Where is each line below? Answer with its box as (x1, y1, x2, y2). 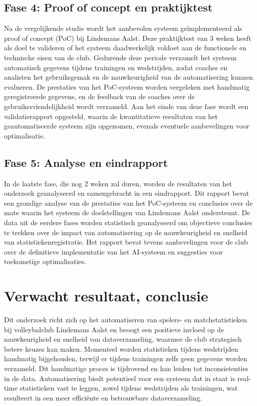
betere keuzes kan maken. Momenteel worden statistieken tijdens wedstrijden (4, 343, 239, 354)
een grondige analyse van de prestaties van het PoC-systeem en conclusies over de (4, 197, 253, 208)
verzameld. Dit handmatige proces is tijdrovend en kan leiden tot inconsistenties (4, 363, 249, 373)
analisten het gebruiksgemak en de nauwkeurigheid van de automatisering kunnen (4, 72, 253, 82)
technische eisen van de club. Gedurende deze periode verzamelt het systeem (4, 52, 237, 62)
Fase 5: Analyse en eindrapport (4, 154, 168, 170)
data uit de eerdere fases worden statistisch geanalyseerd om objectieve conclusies (4, 217, 253, 227)
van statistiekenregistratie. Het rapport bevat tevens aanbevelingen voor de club (4, 237, 248, 247)
